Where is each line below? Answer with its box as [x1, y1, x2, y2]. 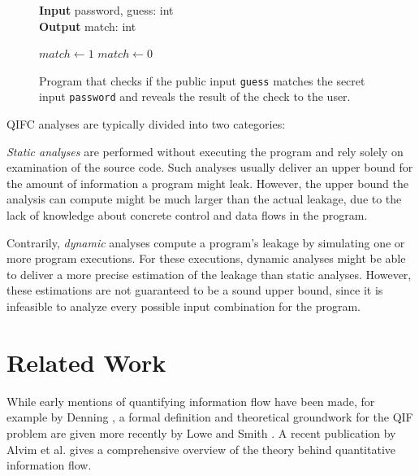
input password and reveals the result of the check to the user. [39, 88, 351, 105]
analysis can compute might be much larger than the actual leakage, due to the [6, 190, 402, 207]
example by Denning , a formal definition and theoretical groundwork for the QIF [6, 408, 413, 426]
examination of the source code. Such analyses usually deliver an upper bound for [6, 159, 413, 176]
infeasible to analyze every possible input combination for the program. [6, 298, 361, 315]
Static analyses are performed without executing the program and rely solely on [6, 142, 404, 159]
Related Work [6, 345, 166, 378]
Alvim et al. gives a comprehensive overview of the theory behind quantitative [6, 440, 395, 457]
